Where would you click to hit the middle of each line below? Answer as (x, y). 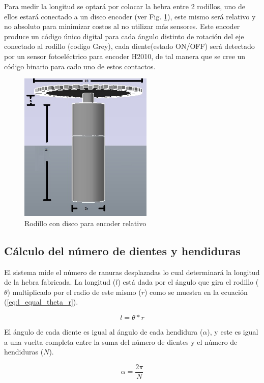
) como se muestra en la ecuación (196, 292)
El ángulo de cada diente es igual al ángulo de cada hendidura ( (104, 332)
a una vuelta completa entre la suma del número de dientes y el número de (121, 341)
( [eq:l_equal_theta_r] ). (41, 302)
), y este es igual (233, 332)
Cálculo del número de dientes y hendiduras (122, 250)
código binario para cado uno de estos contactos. (80, 66)
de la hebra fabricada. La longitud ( (60, 282)
